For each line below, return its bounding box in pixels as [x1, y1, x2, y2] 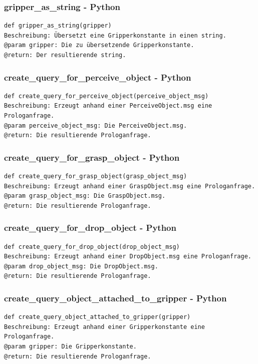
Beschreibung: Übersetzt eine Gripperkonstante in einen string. [4, 32, 226, 39]
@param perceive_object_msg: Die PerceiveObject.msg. [4, 122, 187, 129]
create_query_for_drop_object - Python [4, 221, 176, 234]
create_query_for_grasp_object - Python [4, 151, 180, 163]
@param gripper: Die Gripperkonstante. [4, 342, 137, 350]
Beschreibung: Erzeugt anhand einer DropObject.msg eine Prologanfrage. [4, 253, 251, 260]
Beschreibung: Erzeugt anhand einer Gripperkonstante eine [4, 323, 205, 330]
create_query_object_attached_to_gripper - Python [4, 291, 227, 304]
